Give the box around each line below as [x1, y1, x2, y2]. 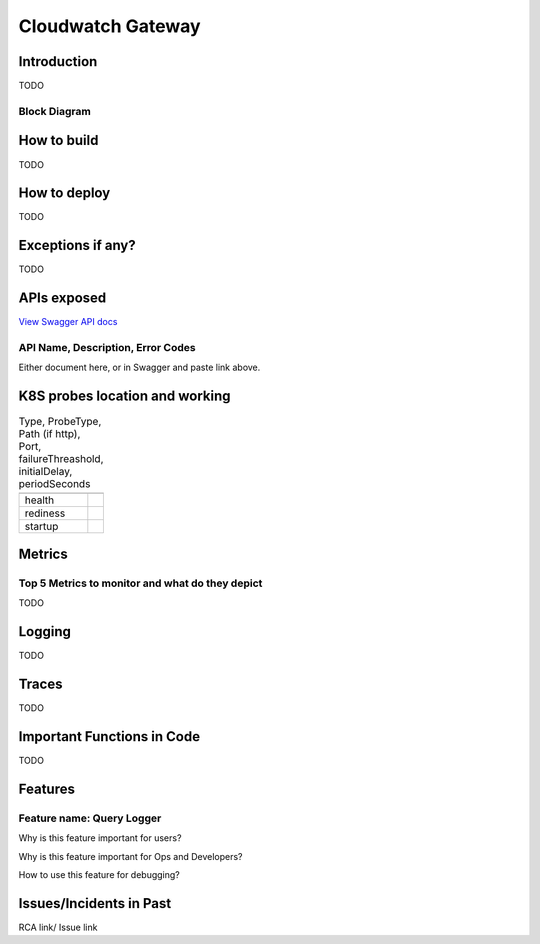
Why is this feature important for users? [18, 832, 182, 844]
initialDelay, [18, 465, 73, 479]
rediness [24, 506, 66, 520]
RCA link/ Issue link [18, 921, 98, 933]
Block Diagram [18, 104, 92, 118]
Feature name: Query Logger [18, 811, 162, 825]
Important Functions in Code [18, 728, 200, 745]
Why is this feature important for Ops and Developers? [18, 850, 244, 862]
